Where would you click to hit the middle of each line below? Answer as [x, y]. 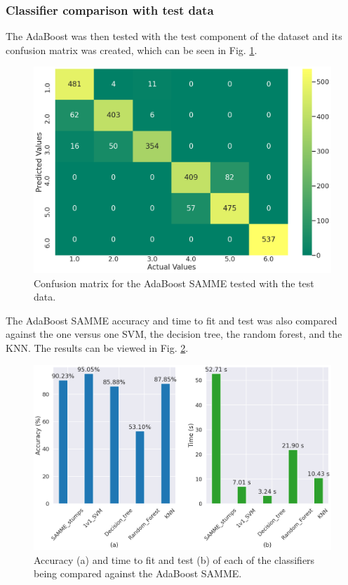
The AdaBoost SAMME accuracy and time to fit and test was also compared [172, 320]
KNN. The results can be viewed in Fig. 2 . [97, 347]
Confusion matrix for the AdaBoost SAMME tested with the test [174, 283]
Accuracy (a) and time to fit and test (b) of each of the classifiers [174, 559]
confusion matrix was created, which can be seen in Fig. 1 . [132, 50]
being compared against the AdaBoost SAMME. [138, 573]
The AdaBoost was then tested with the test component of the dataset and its [174, 36]
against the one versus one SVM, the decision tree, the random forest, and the [174, 334]
